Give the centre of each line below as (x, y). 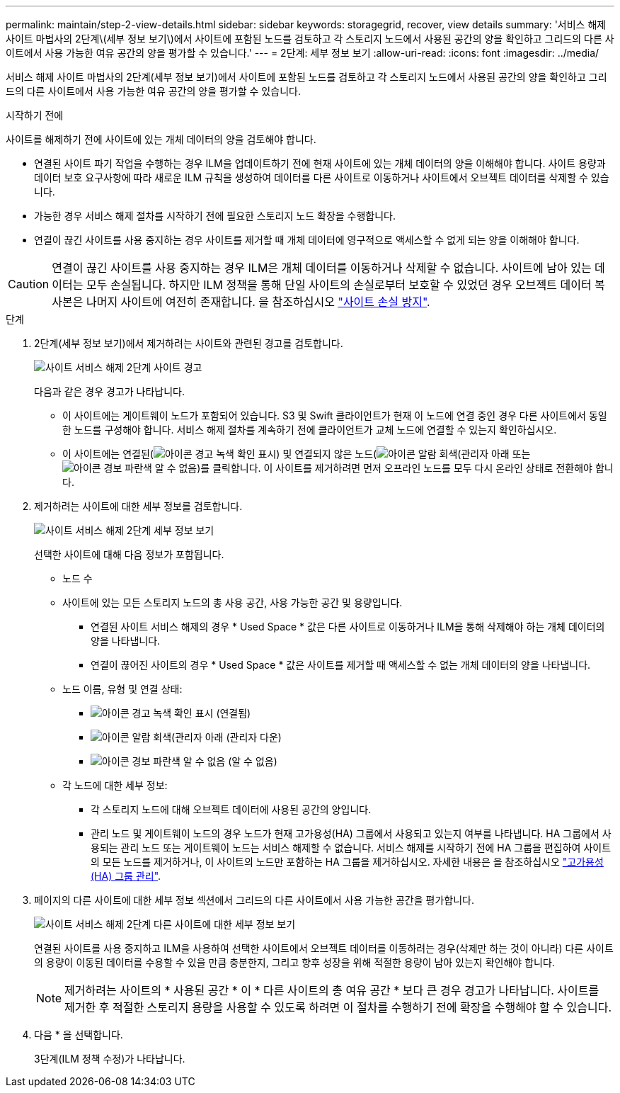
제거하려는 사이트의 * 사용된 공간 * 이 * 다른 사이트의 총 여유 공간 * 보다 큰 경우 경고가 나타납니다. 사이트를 (332, 990)
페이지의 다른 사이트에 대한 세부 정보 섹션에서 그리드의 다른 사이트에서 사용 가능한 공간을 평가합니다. (254, 900)
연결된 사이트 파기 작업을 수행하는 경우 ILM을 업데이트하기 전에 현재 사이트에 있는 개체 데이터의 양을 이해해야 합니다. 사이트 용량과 (320, 163)
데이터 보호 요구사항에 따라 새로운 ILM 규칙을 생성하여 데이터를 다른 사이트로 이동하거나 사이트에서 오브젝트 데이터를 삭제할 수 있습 (322, 177)
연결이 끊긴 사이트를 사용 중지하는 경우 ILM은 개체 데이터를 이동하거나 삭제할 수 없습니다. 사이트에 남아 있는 (322, 268)
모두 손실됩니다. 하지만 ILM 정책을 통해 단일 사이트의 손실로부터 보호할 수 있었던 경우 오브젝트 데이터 (339, 285)
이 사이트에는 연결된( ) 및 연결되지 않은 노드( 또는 (297, 454)
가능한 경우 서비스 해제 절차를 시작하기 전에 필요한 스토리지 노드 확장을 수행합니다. (215, 216)
